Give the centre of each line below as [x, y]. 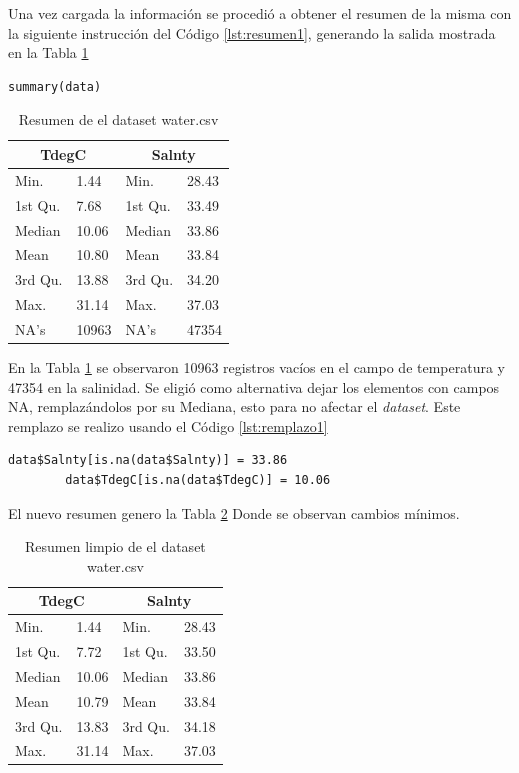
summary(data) [55, 86]
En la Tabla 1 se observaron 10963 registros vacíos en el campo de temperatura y [256, 366]
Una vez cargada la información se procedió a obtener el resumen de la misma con [260, 13]
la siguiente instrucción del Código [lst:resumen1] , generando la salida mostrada [252, 32]
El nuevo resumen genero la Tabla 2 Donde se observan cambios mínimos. [234, 512]
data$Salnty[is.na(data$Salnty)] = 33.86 [148, 460]
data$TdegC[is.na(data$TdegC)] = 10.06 [198, 479]
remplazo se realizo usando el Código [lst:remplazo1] [168, 425]
